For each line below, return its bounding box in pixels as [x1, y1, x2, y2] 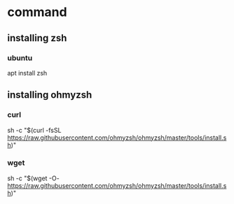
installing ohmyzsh [7, 89, 92, 101]
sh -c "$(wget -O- [7, 174, 60, 182]
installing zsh [7, 32, 67, 44]
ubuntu [7, 53, 33, 63]
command [7, 4, 68, 20]
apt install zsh [7, 68, 48, 77]
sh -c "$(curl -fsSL [7, 126, 62, 134]
